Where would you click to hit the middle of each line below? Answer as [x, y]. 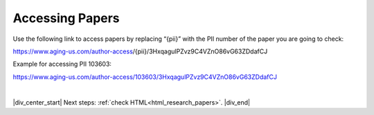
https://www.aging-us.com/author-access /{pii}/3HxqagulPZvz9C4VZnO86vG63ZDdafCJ [140, 51]
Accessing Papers [66, 18]
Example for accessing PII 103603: [62, 64]
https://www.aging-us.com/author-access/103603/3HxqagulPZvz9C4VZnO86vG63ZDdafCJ [145, 77]
